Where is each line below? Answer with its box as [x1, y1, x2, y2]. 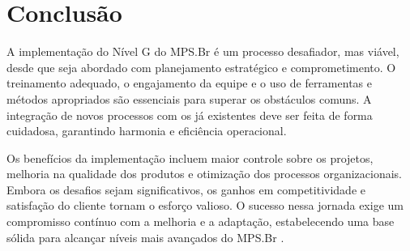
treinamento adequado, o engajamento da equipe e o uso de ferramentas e [6, 74, 372, 91]
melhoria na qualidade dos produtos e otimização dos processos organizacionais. [6, 165, 402, 182]
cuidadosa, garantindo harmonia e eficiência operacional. [6, 122, 287, 139]
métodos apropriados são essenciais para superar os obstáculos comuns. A [6, 90, 372, 107]
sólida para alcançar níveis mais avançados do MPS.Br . [6, 228, 284, 245]
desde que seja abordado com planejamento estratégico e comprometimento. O [6, 58, 396, 75]
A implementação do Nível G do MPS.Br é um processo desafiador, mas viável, [6, 43, 399, 60]
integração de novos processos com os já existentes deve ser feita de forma [6, 106, 373, 123]
